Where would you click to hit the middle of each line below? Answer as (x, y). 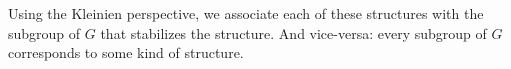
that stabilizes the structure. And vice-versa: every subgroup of (293, 32)
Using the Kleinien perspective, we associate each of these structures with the (246, 13)
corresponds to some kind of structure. (126, 52)
